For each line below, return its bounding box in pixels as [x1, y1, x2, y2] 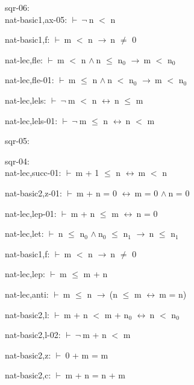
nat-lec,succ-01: [5, 166, 61, 179]
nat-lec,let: [5, 227, 44, 240]
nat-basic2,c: [5, 369, 51, 381]
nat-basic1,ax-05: [5, 13, 67, 25]
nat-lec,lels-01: [5, 114, 58, 127]
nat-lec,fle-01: [5, 74, 54, 86]
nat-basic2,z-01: [5, 186, 62, 199]
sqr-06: [5, 1, 30, 13]
